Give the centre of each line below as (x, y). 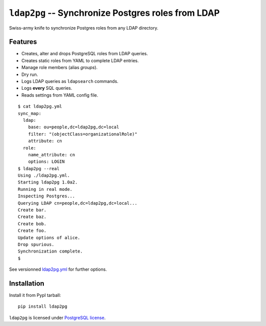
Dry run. (30, 74)
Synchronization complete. (50, 251)
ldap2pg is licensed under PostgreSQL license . (57, 318)
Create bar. (32, 210)
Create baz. (32, 217)
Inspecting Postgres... (47, 196)
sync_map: (30, 113)
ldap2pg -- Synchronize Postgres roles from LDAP (115, 13)
